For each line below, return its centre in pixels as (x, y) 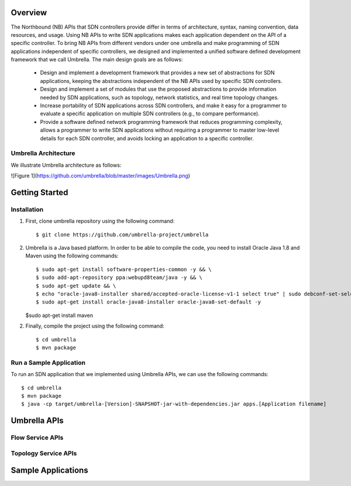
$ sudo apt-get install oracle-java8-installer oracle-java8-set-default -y (149, 302)
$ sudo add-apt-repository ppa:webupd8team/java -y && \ (119, 278)
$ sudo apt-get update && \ (76, 286)
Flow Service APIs (37, 437)
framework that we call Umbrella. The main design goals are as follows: (97, 60)
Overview (29, 13)
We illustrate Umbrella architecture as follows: (66, 165)
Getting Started (39, 192)
